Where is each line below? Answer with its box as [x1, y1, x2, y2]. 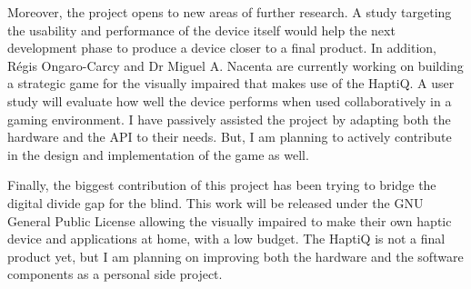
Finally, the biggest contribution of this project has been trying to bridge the [7, 175, 436, 194]
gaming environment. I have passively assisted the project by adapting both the [7, 109, 451, 128]
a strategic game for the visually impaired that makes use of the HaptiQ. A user [7, 74, 455, 93]
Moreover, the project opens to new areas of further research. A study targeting [7, 3, 452, 21]
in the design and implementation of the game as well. [7, 144, 309, 164]
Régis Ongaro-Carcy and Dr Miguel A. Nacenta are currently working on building [7, 55, 464, 75]
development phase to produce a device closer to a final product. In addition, [7, 38, 437, 57]
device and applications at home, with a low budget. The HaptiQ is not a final [7, 229, 446, 248]
